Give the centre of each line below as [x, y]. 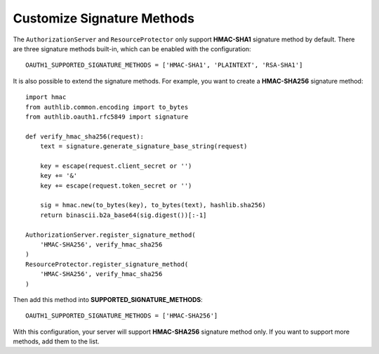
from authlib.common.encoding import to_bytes [107, 107]
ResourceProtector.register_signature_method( [107, 264]
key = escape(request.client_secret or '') [116, 166]
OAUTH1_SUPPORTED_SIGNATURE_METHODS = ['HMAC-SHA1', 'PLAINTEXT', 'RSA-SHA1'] [164, 65]
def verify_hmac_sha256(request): [85, 136]
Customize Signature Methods [104, 18]
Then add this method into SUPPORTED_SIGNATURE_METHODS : [108, 299]
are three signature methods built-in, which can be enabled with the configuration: [132, 48]
